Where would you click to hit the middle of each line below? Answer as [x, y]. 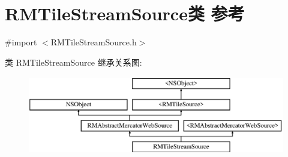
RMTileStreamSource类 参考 [125, 13]
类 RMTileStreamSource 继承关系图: [73, 62]
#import [21, 42]
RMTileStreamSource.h [94, 42]
